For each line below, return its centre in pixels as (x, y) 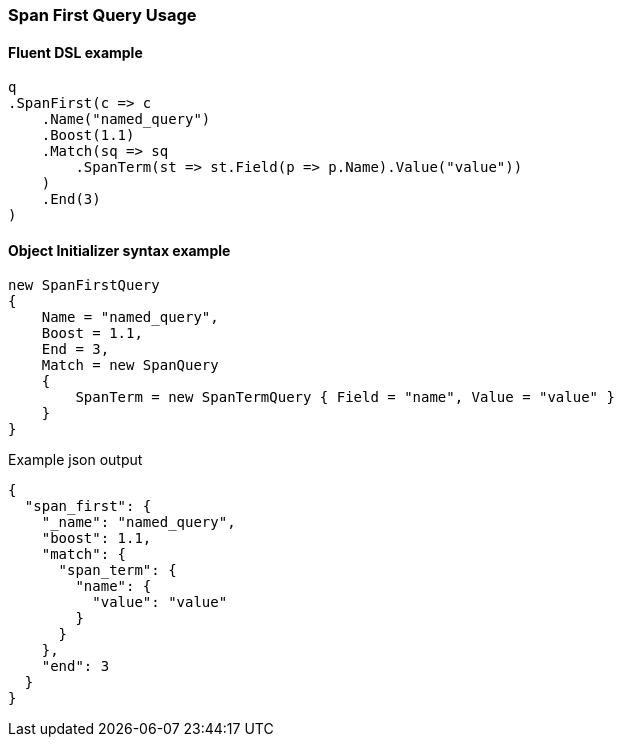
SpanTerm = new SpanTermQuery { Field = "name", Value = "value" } (345, 397)
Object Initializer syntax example (119, 250)
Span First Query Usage (102, 15)
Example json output (75, 460)
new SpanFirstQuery (84, 285)
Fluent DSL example (75, 52)
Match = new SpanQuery (130, 365)
